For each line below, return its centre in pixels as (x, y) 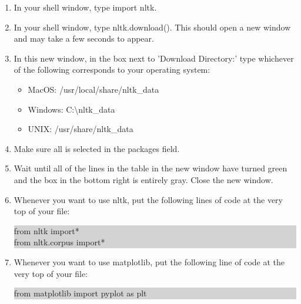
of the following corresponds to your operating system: (112, 70)
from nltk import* (46, 230)
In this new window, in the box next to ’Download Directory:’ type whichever (154, 58)
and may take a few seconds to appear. (84, 38)
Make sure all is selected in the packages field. (97, 148)
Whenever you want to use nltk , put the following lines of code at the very (148, 199)
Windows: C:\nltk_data (71, 109)
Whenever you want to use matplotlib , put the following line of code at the (149, 261)
